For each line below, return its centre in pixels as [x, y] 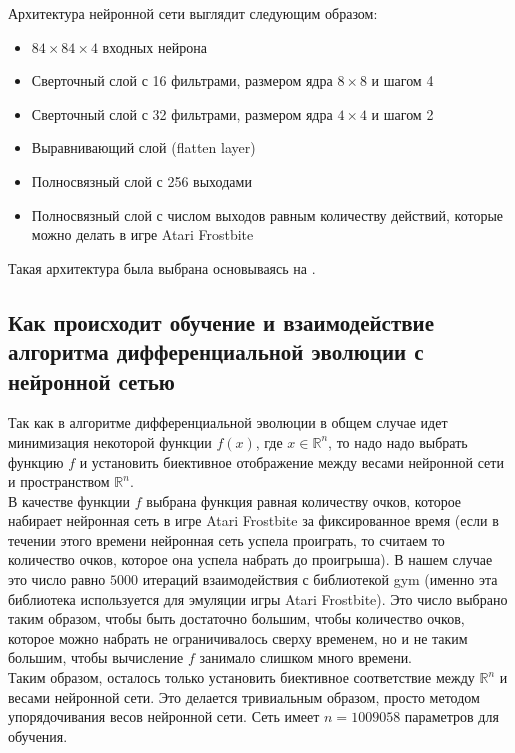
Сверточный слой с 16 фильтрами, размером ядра [182, 80]
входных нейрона [154, 46]
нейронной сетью [91, 380]
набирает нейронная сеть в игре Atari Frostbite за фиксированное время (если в [253, 520]
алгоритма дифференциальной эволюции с [216, 351]
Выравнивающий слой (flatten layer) [143, 147]
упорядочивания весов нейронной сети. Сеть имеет [164, 716]
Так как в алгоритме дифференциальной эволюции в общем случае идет [228, 422]
